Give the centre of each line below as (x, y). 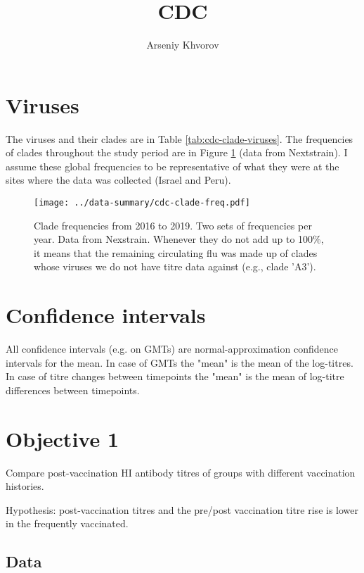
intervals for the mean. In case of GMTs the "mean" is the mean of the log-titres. (180, 362)
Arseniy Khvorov (183, 45)
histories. (25, 486)
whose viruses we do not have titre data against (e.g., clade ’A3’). (175, 266)
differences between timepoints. (73, 390)
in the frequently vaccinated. (67, 523)
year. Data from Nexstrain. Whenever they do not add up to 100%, (179, 239)
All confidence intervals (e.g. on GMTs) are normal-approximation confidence (172, 349)
